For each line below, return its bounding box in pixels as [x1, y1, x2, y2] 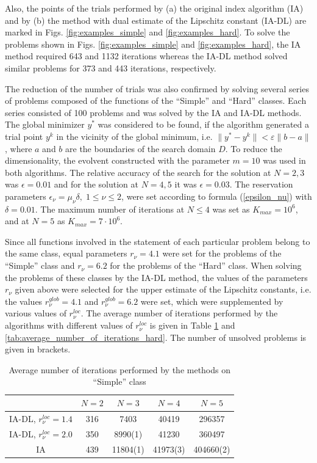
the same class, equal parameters [5, 247, 127, 260]
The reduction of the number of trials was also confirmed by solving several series [5, 82, 309, 95]
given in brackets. [5, 343, 71, 355]
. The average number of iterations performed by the [80, 307, 278, 319]
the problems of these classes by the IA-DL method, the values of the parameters [5, 271, 308, 283]
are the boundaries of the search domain [65, 142, 216, 155]
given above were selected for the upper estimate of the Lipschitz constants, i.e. [15, 283, 312, 296]
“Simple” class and [5, 259, 75, 272]
